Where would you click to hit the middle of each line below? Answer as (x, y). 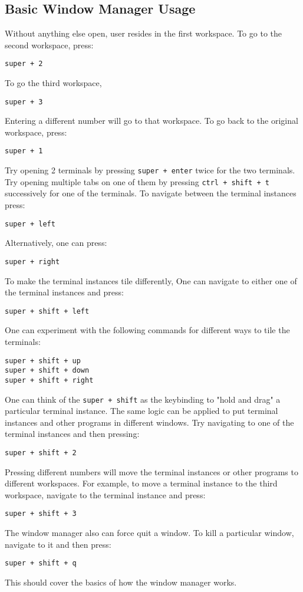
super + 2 (24, 64)
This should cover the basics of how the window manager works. (121, 582)
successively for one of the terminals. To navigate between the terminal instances (151, 193)
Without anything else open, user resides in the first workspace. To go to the (143, 33)
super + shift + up (43, 361)
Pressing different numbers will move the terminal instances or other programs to (151, 471)
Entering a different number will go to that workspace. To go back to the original (151, 121)
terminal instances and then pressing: (72, 434)
